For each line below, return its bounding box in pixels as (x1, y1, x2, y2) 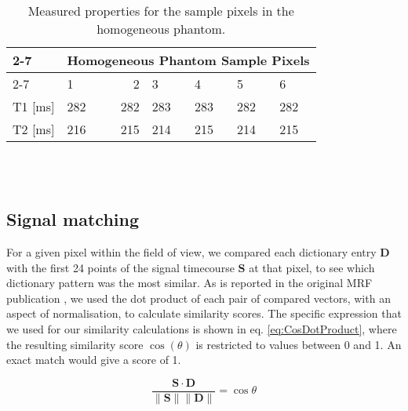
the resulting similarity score (6, 336, 144, 352)
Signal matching (6, 207, 140, 231)
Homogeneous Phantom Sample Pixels (67, 50, 310, 69)
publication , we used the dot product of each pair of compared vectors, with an (6, 289, 391, 306)
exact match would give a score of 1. (6, 351, 181, 368)
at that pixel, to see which (249, 259, 375, 275)
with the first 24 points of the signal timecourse (6, 259, 235, 275)
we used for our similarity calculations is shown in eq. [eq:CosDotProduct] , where (6, 320, 397, 336)
